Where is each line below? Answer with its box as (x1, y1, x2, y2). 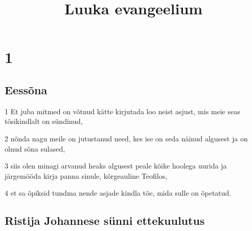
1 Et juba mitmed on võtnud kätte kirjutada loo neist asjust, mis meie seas (5, 106, 240, 116)
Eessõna (5, 81, 48, 97)
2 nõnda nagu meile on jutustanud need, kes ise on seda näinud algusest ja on (5, 133, 248, 143)
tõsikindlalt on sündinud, (5, 116, 83, 127)
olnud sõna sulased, (5, 143, 65, 154)
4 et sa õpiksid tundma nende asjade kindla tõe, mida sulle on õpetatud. (5, 187, 232, 198)
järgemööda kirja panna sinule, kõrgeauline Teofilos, (5, 170, 168, 181)
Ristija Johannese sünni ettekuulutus (5, 213, 205, 228)
